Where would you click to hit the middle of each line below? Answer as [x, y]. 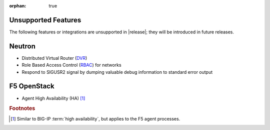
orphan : [18, 6]
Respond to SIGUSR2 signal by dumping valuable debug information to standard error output [117, 72]
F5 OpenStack [32, 86]
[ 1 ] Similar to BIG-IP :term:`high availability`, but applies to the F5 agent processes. [95, 119]
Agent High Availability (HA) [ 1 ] [53, 98]
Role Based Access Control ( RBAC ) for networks [72, 65]
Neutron [22, 46]
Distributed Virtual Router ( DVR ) [54, 58]
